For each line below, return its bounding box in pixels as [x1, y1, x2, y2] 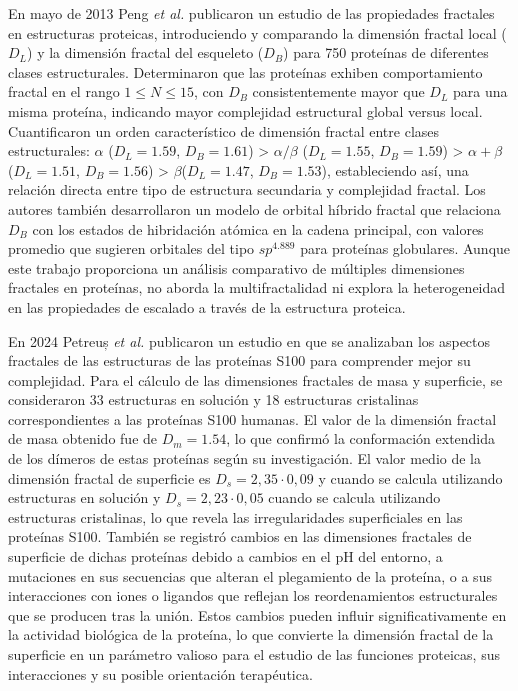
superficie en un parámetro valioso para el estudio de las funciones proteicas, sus [8, 644, 500, 664]
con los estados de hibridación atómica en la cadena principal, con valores [32, 218, 484, 239]
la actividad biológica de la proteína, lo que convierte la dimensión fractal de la [8, 624, 494, 645]
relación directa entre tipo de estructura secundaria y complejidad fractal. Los [8, 179, 486, 200]
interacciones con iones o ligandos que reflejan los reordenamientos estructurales [8, 585, 498, 606]
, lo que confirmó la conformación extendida [226, 428, 496, 449]
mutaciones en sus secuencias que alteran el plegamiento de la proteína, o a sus [8, 565, 492, 586]
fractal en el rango [8, 81, 120, 102]
